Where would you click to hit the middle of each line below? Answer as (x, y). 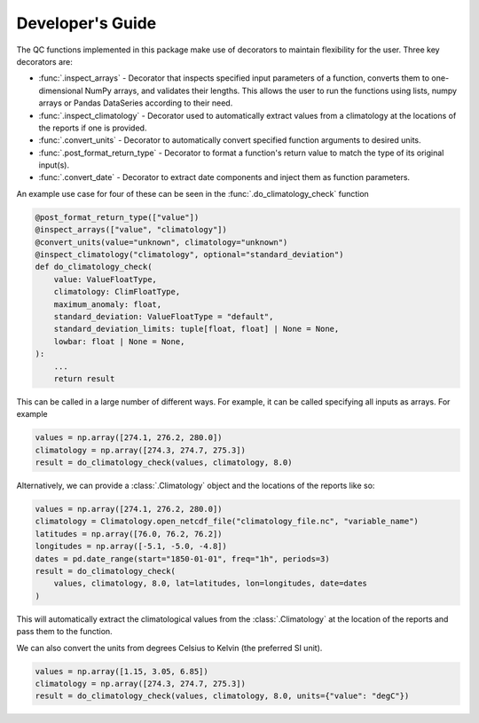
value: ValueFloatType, (105, 279)
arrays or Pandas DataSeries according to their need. (136, 103)
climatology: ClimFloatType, (117, 292)
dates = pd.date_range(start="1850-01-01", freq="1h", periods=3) (182, 558)
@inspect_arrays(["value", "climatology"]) (131, 230)
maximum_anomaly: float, (108, 304)
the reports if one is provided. (93, 128)
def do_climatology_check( (94, 267)
